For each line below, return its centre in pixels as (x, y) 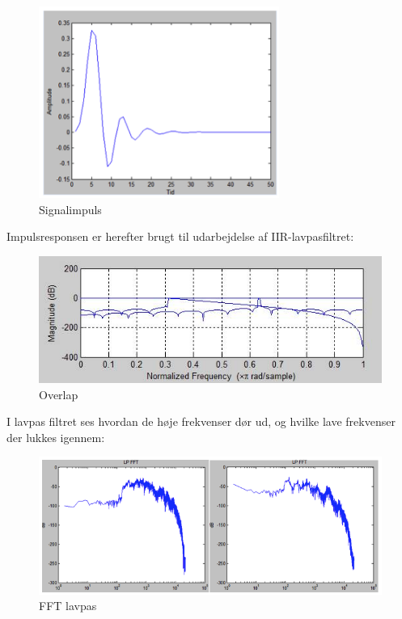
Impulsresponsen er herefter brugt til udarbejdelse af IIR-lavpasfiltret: (180, 236)
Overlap (59, 394)
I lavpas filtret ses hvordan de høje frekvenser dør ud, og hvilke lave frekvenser (201, 421)
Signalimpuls (70, 209)
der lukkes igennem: (56, 437)
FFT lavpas (68, 606)
